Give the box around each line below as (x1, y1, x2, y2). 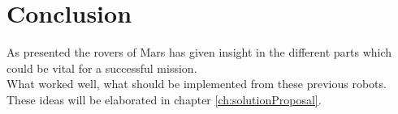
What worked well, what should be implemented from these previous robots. (6, 75, 387, 92)
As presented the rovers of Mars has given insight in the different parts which (6, 44, 392, 61)
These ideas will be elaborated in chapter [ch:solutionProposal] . (6, 91, 322, 108)
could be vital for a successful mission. (6, 59, 197, 76)
